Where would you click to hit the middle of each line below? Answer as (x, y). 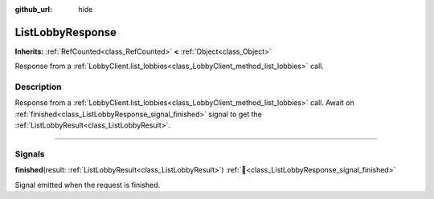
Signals (30, 154)
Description (38, 87)
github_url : (33, 9)
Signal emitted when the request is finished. (88, 185)
